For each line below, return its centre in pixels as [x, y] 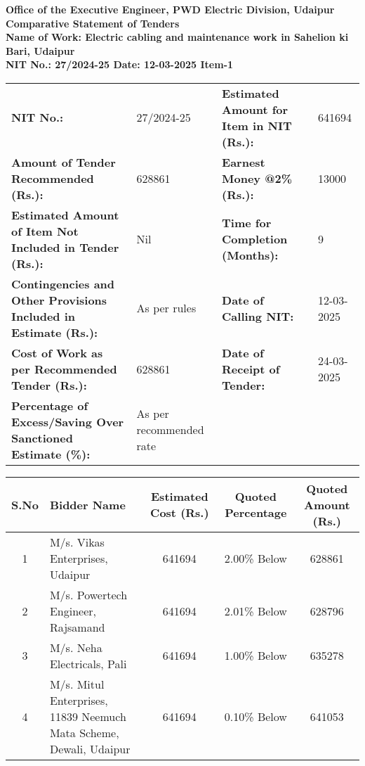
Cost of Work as [57, 352]
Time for [247, 223]
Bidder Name [87, 504]
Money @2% [257, 178]
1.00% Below [255, 656]
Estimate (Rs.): [55, 332]
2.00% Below [255, 558]
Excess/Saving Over [68, 421]
